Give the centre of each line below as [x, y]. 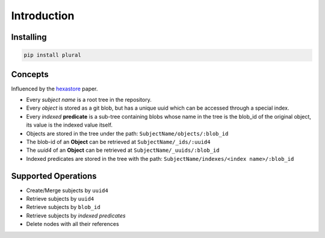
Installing [29, 37]
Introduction [43, 16]
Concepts [30, 74]
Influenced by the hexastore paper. [54, 89]
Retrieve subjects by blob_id [63, 207]
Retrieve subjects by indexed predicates [76, 215]
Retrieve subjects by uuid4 [60, 199]
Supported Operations [54, 176]
